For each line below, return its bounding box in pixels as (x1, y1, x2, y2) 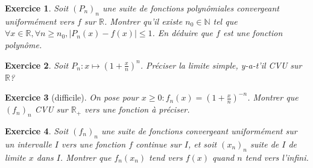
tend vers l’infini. (245, 151, 309, 163)
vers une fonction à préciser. (84, 103, 190, 116)
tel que (213, 14, 238, 27)
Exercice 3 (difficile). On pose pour (5, 91, 139, 104)
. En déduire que (152, 26, 213, 39)
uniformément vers (5, 14, 74, 27)
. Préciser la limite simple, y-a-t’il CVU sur (140, 58, 302, 71)
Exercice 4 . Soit (5, 124, 69, 137)
